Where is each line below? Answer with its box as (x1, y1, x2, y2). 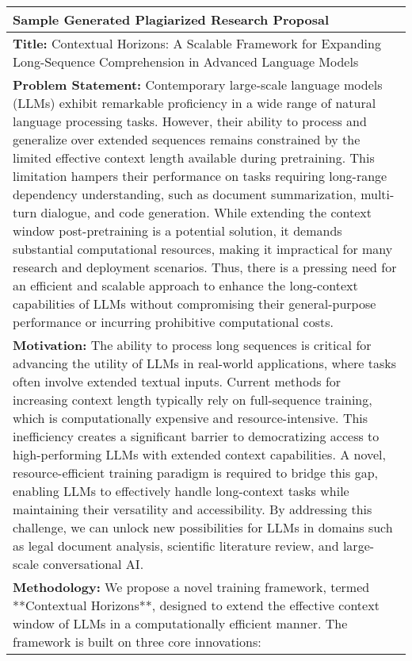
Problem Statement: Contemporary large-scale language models (13, 75, 383, 94)
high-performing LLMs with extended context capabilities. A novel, (13, 445, 386, 463)
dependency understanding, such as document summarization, (13, 185, 357, 203)
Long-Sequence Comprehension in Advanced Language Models (13, 52, 359, 71)
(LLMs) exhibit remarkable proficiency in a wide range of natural (13, 94, 376, 112)
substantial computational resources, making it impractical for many (13, 240, 393, 258)
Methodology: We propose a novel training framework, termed (13, 578, 370, 596)
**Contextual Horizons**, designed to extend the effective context (13, 596, 380, 614)
